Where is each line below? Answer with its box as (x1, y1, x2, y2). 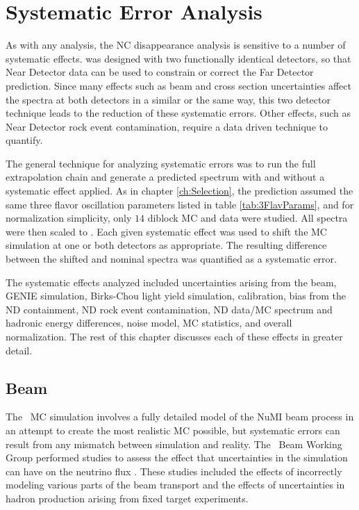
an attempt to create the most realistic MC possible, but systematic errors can (6, 422, 340, 437)
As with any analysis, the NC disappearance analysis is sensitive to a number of (6, 38, 346, 52)
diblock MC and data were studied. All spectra (147, 211, 348, 225)
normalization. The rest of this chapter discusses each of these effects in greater (6, 329, 343, 343)
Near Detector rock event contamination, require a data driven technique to (6, 119, 328, 133)
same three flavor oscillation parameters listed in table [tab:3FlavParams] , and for (6, 197, 354, 211)
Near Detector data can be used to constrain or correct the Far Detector (6, 65, 314, 79)
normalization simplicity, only (6, 211, 132, 225)
